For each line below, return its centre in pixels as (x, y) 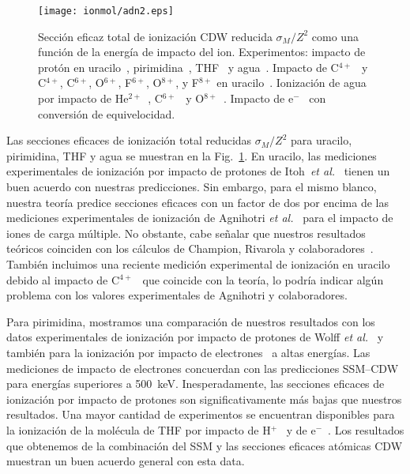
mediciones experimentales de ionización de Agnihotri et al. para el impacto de (200, 218)
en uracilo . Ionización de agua (292, 83)
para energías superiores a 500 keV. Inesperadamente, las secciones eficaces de (196, 384)
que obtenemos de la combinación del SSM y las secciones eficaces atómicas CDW (205, 445)
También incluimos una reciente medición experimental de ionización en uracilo (198, 263)
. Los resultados (366, 429)
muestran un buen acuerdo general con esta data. (126, 461)
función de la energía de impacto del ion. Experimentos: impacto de (202, 52)
